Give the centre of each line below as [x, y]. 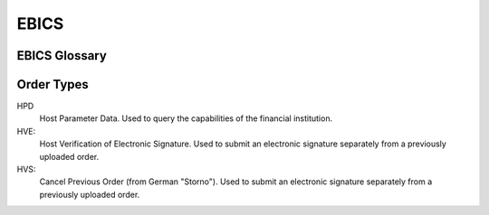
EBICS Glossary [62, 56]
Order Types [53, 84]
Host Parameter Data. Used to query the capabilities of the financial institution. [186, 118]
